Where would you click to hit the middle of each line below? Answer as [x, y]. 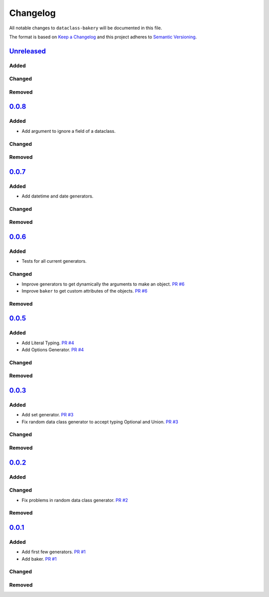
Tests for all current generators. [54, 261]
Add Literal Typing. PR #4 [48, 343]
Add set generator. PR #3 [48, 415]
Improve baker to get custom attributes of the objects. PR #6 [85, 291]
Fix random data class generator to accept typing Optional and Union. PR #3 [100, 422]
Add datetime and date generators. [58, 196]
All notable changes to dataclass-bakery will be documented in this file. [86, 28]
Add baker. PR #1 [39, 559]
